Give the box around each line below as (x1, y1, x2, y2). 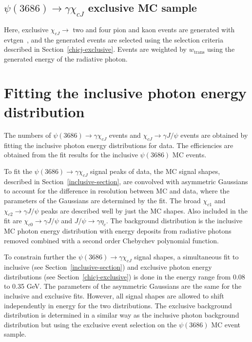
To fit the (4, 166, 32, 176)
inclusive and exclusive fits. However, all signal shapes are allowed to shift (4, 291, 224, 301)
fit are (4, 215, 22, 226)
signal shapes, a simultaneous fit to (134, 252, 239, 262)
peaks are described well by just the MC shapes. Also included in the (41, 205, 248, 215)
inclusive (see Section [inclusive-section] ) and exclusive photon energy (4, 262, 212, 272)
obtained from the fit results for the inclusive (4, 150, 138, 160)
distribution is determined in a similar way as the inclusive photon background (4, 310, 239, 320)
